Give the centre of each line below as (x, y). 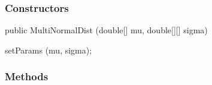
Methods (27, 76)
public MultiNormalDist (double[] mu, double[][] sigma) (106, 30)
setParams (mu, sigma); (49, 50)
